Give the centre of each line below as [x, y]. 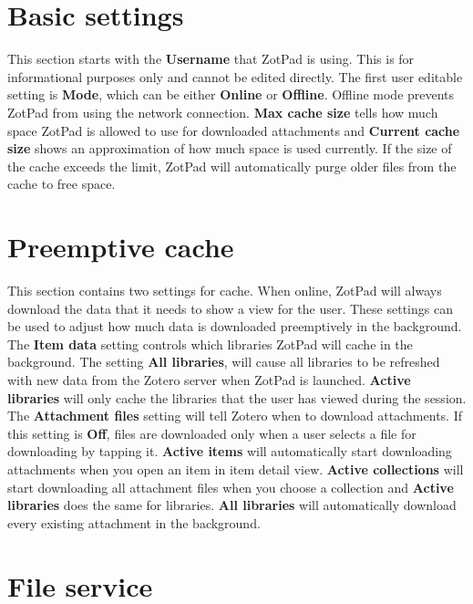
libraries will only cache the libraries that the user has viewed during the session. [237, 397]
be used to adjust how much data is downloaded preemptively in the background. [235, 326]
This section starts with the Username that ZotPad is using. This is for [211, 59]
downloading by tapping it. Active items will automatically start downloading [230, 451]
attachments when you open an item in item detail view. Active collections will [236, 469]
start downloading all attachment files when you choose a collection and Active [231, 487]
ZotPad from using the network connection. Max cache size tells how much [223, 112]
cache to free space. [62, 184]
